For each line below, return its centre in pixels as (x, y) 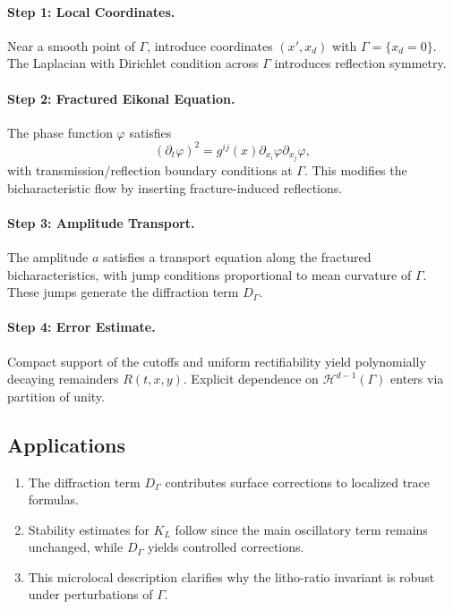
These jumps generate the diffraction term (123, 292)
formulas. (53, 499)
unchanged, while (76, 547)
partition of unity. (56, 396)
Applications (67, 444)
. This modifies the (355, 169)
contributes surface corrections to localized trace (298, 482)
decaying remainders (63, 379)
